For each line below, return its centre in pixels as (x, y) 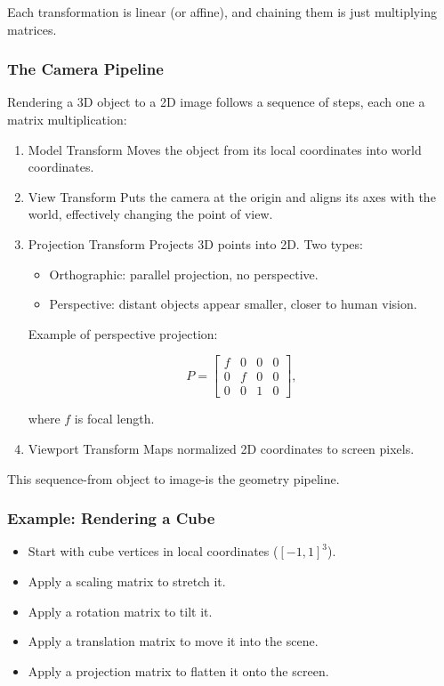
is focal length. (114, 419)
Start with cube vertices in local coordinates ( (153, 551)
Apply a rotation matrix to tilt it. (120, 611)
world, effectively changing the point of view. (150, 214)
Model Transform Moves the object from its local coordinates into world (225, 149)
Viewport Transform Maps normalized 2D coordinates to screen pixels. (221, 449)
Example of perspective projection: (123, 333)
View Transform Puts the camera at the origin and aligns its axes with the (232, 196)
